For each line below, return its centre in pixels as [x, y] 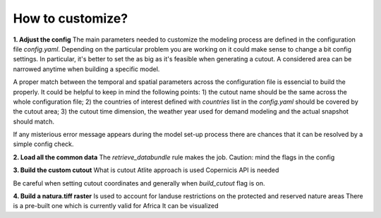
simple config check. [43, 144]
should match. [34, 121]
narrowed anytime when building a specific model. [86, 69]
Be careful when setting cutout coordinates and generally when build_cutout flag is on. [139, 183]
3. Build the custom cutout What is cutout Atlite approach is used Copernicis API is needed [146, 170]
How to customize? [71, 18]
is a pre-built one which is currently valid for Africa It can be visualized [116, 206]
